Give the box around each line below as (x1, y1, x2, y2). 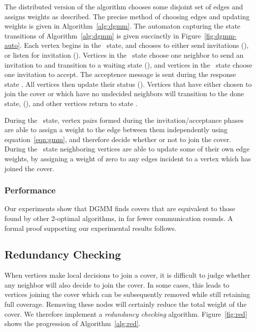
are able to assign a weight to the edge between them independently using (4, 124, 227, 135)
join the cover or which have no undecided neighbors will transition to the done (4, 88, 244, 99)
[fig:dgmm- (204, 30, 237, 40)
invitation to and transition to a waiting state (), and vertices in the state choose (4, 59, 253, 70)
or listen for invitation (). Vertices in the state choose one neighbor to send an (4, 49, 244, 60)
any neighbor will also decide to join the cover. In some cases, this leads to (4, 279, 229, 290)
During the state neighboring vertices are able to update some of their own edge (4, 144, 250, 154)
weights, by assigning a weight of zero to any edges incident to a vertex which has (4, 153, 251, 163)
